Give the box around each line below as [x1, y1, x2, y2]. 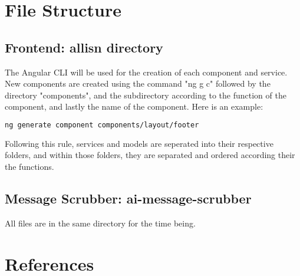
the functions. [5, 160, 54, 173]
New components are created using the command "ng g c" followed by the [5, 77, 271, 90]
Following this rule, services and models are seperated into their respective [5, 137, 273, 149]
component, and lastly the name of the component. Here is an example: [5, 100, 263, 113]
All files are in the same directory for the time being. [5, 216, 196, 229]
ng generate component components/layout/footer [5, 120, 199, 129]
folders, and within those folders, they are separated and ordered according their [5, 149, 295, 161]
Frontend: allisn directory [5, 38, 163, 56]
